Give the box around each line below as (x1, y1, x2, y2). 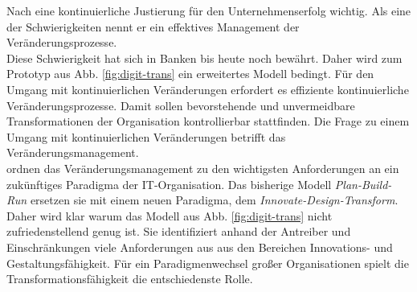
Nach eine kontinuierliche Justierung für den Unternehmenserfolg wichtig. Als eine (6, 2, 411, 19)
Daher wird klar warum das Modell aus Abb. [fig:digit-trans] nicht (6, 207, 333, 224)
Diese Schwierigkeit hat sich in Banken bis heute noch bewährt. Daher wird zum (6, 49, 403, 66)
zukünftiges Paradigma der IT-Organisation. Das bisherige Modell (6, 175, 332, 192)
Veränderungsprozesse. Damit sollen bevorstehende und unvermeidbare (6, 97, 355, 113)
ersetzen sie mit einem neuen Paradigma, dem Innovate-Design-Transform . (30, 191, 399, 208)
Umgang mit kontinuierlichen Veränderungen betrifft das (6, 128, 286, 145)
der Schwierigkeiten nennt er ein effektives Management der (6, 18, 300, 35)
